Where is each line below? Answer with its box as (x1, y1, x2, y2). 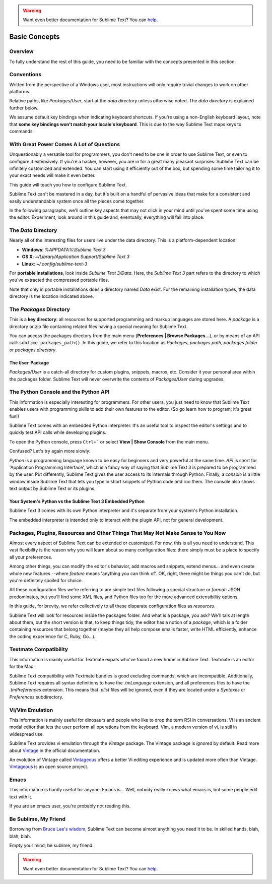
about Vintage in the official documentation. (9, 747, 101, 753)
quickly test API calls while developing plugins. (9, 429, 107, 435)
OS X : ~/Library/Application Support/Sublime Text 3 (22, 254, 130, 260)
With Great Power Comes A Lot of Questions (9, 141, 120, 148)
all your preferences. (9, 554, 52, 560)
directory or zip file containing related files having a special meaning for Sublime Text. (9, 323, 188, 330)
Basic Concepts (9, 33, 60, 41)
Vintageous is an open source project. (9, 764, 89, 770)
